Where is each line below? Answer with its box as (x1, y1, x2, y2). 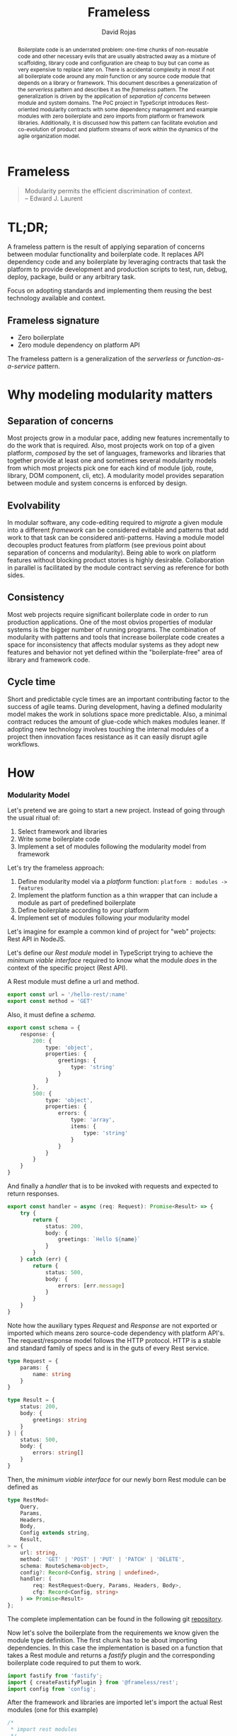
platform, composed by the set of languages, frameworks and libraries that (7, 449, 226, 458)
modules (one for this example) (7, 1706, 98, 1714)
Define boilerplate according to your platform (17, 906, 150, 914)
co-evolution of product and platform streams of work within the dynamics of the (17, 125, 219, 133)
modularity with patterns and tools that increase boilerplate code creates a (7, 632, 225, 641)
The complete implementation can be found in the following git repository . (7, 1614, 223, 1623)
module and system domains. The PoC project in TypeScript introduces (17, 98, 195, 106)
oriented (17, 106, 39, 113)
